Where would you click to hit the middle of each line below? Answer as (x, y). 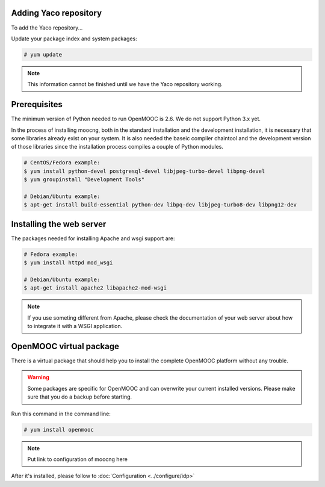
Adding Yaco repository (57, 13)
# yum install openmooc (59, 430)
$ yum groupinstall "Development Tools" (84, 180)
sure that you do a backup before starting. (80, 397)
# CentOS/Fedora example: (62, 163)
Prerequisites (37, 104)
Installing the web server (59, 224)
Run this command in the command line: (61, 414)
